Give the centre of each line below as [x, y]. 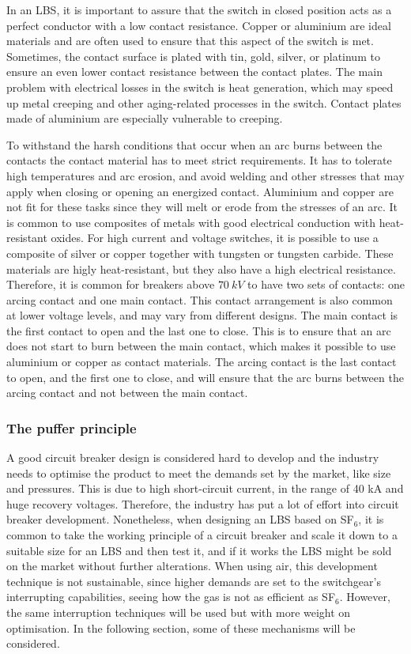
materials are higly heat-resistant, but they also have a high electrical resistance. [201, 268]
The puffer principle [72, 427]
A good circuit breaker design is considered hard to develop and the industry [193, 457]
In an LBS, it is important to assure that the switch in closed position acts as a [199, 9]
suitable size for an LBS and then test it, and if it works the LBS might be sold [199, 550]
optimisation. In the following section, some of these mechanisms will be [181, 628]
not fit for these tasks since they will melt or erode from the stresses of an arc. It [202, 207]
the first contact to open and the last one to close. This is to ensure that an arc [199, 330]
